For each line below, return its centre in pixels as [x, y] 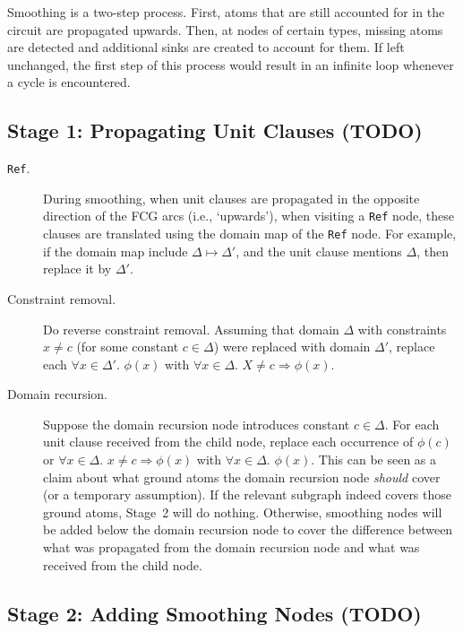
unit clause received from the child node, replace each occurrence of [228, 442]
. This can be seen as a [374, 460]
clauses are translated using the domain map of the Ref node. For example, [250, 234]
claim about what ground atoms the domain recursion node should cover [242, 477]
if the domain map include [116, 251]
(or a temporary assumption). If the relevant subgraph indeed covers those [248, 494]
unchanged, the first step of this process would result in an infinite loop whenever [231, 64]
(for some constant [128, 347]
